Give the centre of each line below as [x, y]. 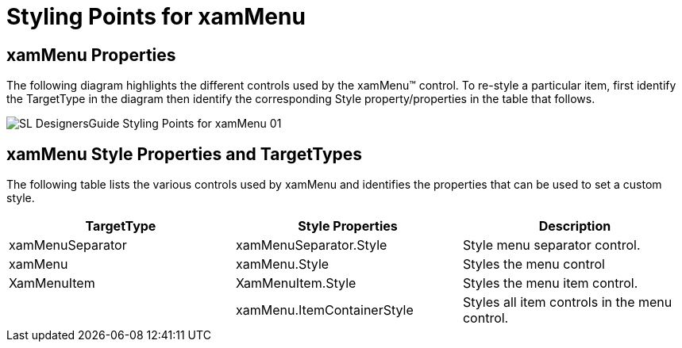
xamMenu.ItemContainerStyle [324, 310]
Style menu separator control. [551, 245]
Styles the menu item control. [550, 283]
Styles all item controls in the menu [567, 302]
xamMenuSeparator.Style [311, 245]
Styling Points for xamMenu [156, 17]
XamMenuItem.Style [296, 283]
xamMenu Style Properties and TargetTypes [185, 154]
